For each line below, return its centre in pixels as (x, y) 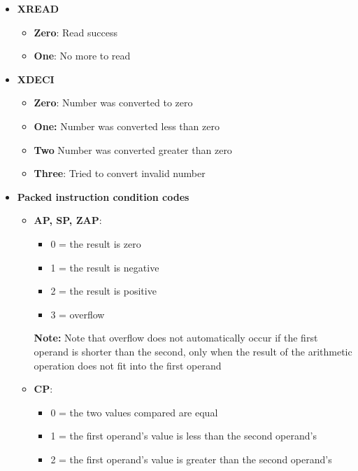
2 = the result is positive (103, 291)
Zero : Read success (76, 32)
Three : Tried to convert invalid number (120, 173)
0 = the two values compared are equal (134, 412)
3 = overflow (78, 314)
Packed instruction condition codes (103, 196)
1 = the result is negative (105, 267)
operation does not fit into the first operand (128, 365)
